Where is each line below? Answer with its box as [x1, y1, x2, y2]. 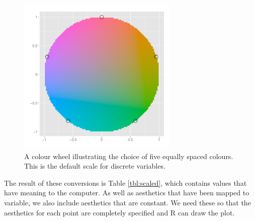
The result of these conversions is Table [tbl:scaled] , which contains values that [4, 177, 247, 188]
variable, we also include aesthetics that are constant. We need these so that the [4, 197, 251, 207]
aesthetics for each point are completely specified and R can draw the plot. [4, 207, 235, 217]
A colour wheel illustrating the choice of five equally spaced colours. [24, 151, 233, 161]
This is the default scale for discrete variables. [24, 161, 165, 171]
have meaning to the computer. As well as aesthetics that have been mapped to [4, 187, 249, 198]
